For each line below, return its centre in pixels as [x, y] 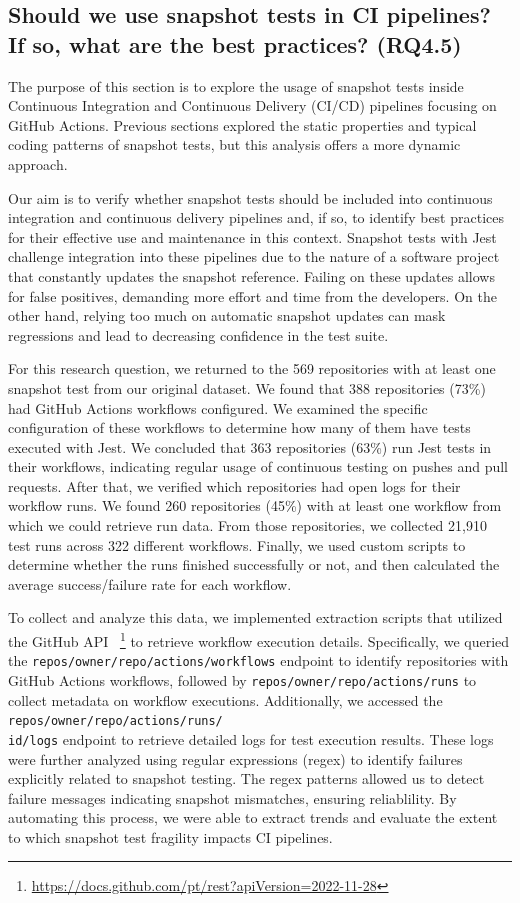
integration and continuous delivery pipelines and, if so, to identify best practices [256, 217]
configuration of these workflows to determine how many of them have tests [239, 427]
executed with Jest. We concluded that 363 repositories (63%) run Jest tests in [250, 446]
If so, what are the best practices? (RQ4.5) [235, 43]
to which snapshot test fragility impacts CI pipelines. [170, 836]
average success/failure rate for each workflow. [150, 583]
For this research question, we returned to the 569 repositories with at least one [252, 368]
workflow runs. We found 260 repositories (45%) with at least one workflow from [255, 505]
